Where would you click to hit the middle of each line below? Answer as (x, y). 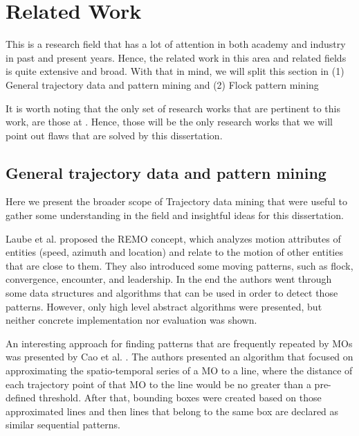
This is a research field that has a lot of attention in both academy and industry (176, 44)
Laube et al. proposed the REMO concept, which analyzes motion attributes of (173, 238)
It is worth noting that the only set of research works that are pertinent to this (173, 108)
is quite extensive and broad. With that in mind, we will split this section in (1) (175, 71)
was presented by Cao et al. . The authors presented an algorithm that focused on (179, 357)
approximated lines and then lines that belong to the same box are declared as (172, 411)
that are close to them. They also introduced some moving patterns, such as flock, (179, 265)
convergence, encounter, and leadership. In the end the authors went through (169, 279)
